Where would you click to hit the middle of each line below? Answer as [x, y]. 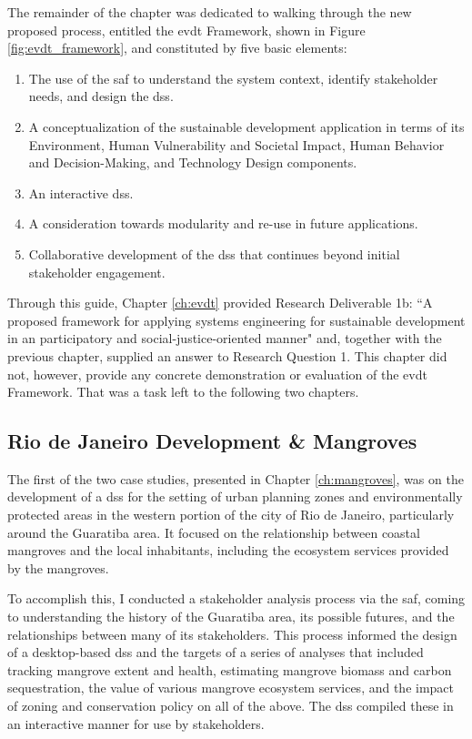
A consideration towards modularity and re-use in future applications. [223, 223]
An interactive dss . [81, 192]
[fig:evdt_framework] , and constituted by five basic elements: [177, 48]
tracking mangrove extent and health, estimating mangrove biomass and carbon [230, 669]
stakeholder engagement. [97, 272]
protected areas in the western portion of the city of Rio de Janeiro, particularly [231, 515]
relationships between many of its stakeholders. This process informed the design [232, 634]
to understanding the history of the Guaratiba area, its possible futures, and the [231, 617]
